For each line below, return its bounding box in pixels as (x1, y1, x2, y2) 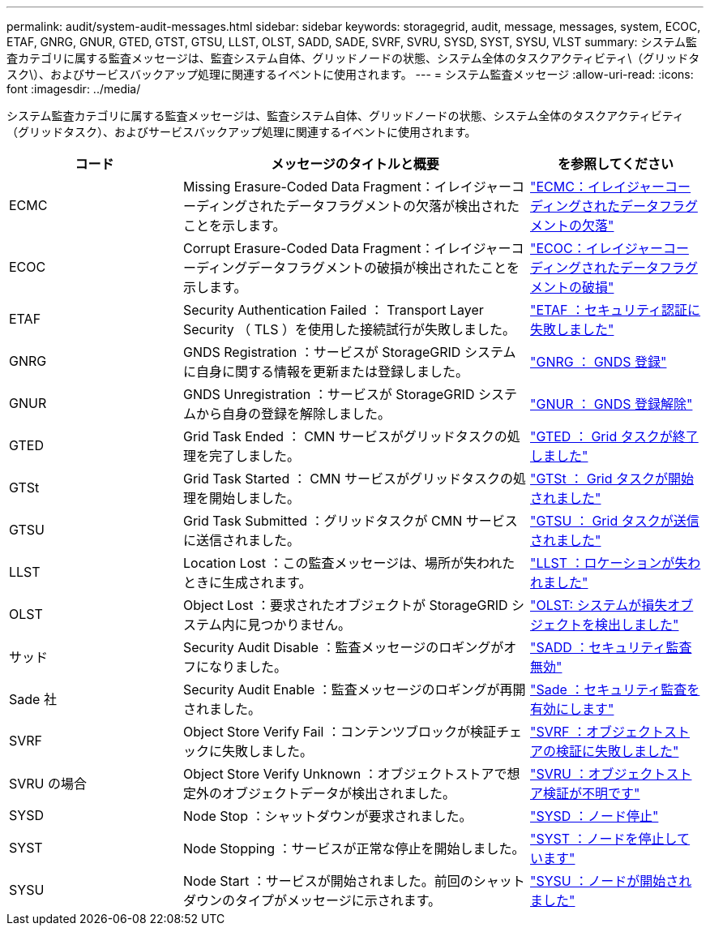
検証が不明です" (543, 785, 640, 801)
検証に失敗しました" (556, 743, 679, 759)
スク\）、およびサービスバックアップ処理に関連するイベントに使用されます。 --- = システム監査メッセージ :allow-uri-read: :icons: (6, 67, 694, 81)
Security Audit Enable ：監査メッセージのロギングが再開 (183, 681, 526, 698)
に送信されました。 (183, 532, 301, 548)
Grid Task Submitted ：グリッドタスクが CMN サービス (183, 513, 518, 529)
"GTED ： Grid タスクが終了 (530, 428, 699, 445)
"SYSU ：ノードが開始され (530, 873, 692, 889)
